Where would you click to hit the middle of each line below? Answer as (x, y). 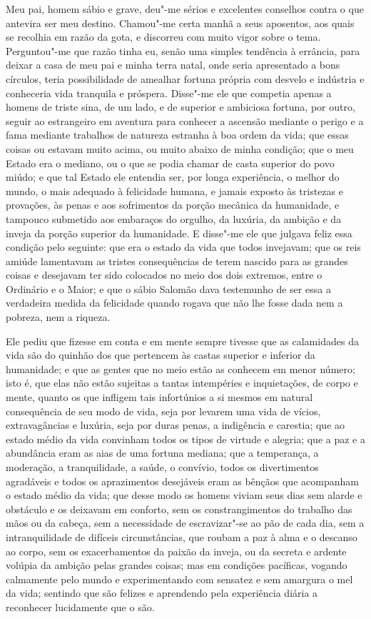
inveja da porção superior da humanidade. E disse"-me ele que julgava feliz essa (179, 233)
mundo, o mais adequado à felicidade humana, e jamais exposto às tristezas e (174, 190)
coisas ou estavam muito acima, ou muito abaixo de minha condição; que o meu (180, 148)
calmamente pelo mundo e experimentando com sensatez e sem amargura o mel (179, 579)
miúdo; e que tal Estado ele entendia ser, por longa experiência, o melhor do (173, 177)
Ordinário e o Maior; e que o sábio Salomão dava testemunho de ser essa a (168, 288)
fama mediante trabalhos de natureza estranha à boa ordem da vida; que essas (177, 135)
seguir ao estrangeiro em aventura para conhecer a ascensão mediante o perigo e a (185, 120)
